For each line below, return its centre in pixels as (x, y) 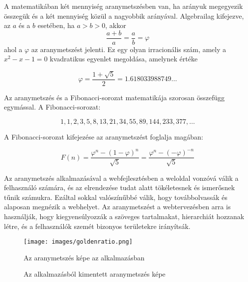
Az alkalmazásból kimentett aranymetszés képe (95, 274)
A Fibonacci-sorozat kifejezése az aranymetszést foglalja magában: (104, 137)
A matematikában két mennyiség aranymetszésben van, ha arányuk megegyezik (124, 6)
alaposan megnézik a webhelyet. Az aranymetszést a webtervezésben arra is (117, 207)
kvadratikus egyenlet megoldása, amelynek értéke (124, 59)
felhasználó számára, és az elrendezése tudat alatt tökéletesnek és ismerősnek (120, 187)
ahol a (13, 49)
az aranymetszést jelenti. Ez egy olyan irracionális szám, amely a (129, 49)
